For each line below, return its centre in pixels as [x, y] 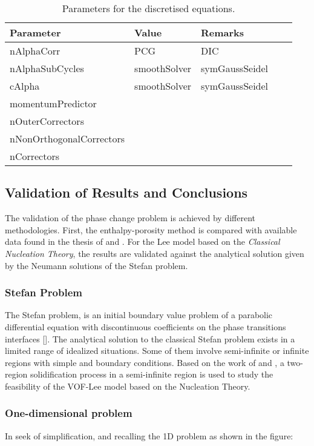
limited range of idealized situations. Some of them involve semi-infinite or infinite [157, 351]
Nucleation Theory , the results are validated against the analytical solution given [155, 253]
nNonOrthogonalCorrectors [67, 138]
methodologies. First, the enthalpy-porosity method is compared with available [151, 229]
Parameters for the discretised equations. [149, 8]
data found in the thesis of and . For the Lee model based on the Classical [142, 241]
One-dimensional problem [69, 413]
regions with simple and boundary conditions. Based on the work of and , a [145, 362]
